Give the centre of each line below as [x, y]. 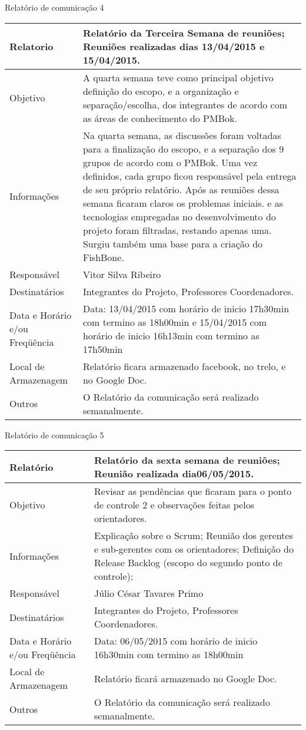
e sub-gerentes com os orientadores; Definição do [194, 549]
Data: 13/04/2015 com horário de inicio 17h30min [186, 308]
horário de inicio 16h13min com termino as [171, 335]
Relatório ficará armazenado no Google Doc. [186, 678]
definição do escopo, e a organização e [161, 91]
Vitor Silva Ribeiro [122, 274]
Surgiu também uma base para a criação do [173, 243]
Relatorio [31, 46]
